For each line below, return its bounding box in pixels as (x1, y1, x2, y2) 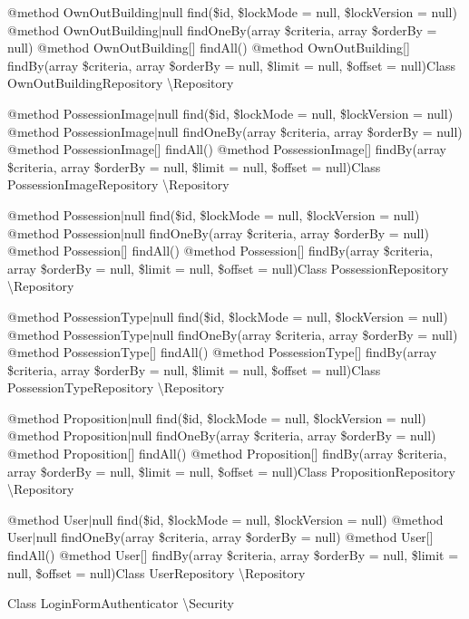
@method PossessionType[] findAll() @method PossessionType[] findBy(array (7, 343, 437, 362)
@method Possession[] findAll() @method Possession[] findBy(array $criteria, (7, 241, 434, 260)
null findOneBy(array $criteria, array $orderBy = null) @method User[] (35, 527, 434, 546)
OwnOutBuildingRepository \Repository (7, 73, 234, 92)
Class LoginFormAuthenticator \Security (7, 594, 234, 613)
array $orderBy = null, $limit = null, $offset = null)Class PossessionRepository (7, 258, 449, 277)
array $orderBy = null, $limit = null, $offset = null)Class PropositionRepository (7, 461, 455, 480)
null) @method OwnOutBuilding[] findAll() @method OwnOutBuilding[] (7, 38, 410, 57)
